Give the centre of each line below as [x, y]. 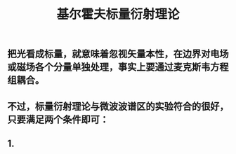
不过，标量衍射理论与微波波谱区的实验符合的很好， [118, 106]
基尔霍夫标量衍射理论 [118, 14]
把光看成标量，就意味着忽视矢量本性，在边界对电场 [118, 54]
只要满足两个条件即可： [58, 119]
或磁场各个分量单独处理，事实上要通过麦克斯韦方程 [118, 67]
